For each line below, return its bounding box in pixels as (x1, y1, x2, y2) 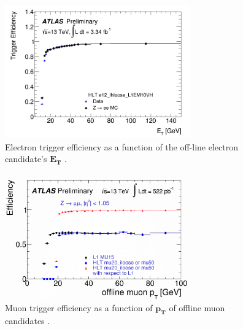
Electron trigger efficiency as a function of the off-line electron (5, 140, 238, 153)
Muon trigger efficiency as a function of (5, 301, 153, 314)
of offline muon (169, 301, 225, 314)
